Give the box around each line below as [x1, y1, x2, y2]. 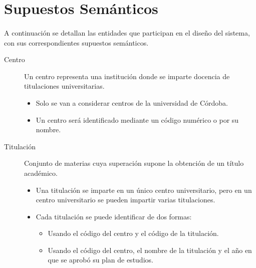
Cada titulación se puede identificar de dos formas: [36, 211, 192, 221]
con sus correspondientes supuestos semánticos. [4, 37, 149, 48]
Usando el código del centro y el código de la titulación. [48, 228, 219, 238]
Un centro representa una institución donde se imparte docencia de [24, 71, 230, 81]
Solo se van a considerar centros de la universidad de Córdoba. [36, 97, 228, 108]
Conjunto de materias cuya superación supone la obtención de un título [24, 158, 244, 168]
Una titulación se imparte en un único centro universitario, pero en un [36, 184, 252, 195]
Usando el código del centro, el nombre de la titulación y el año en [48, 244, 252, 255]
